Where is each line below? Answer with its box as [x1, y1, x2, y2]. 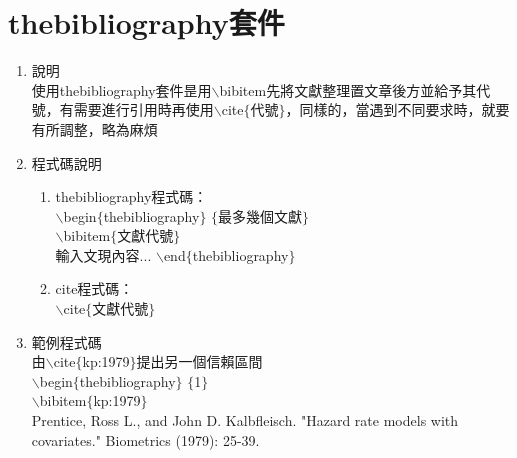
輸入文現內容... [55, 244, 152, 265]
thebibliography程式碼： [55, 186, 208, 207]
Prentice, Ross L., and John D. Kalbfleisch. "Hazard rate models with [31, 410, 459, 431]
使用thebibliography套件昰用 [31, 79, 212, 100]
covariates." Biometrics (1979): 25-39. [31, 429, 260, 450]
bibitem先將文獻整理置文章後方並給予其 [219, 79, 477, 100]
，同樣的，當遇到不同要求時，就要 [285, 99, 510, 120]
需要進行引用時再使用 [73, 99, 214, 120]
